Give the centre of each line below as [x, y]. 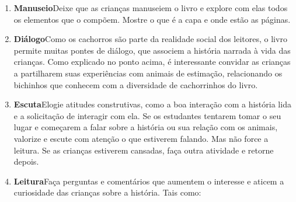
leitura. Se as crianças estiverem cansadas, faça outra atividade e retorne [144, 150]
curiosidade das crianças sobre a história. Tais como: [107, 192]
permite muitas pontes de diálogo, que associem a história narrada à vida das [152, 50]
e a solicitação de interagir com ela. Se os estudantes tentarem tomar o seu [147, 115]
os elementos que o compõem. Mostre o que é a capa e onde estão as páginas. [152, 19]
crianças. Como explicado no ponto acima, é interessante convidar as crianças [152, 62]
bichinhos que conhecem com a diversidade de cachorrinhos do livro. [136, 84]
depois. [26, 161]
